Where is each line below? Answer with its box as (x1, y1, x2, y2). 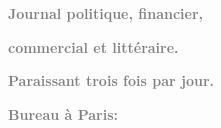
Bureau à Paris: (8, 103, 119, 124)
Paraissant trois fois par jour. (8, 70, 215, 91)
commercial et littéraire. (8, 36, 179, 57)
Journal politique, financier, (8, 3, 204, 23)
